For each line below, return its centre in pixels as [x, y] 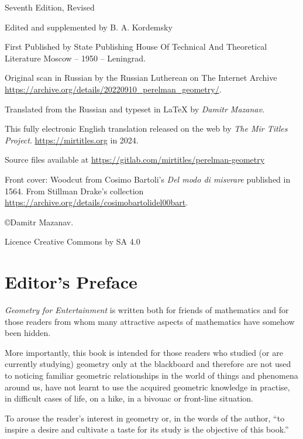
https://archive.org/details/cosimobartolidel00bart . [97, 202]
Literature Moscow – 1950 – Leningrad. [75, 58]
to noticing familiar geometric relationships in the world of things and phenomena [151, 375]
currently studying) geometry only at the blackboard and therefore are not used [148, 364]
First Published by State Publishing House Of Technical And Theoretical [136, 47]
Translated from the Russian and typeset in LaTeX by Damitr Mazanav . [135, 109]
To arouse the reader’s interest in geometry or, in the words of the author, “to [145, 418]
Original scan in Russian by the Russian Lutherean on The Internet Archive [141, 78]
